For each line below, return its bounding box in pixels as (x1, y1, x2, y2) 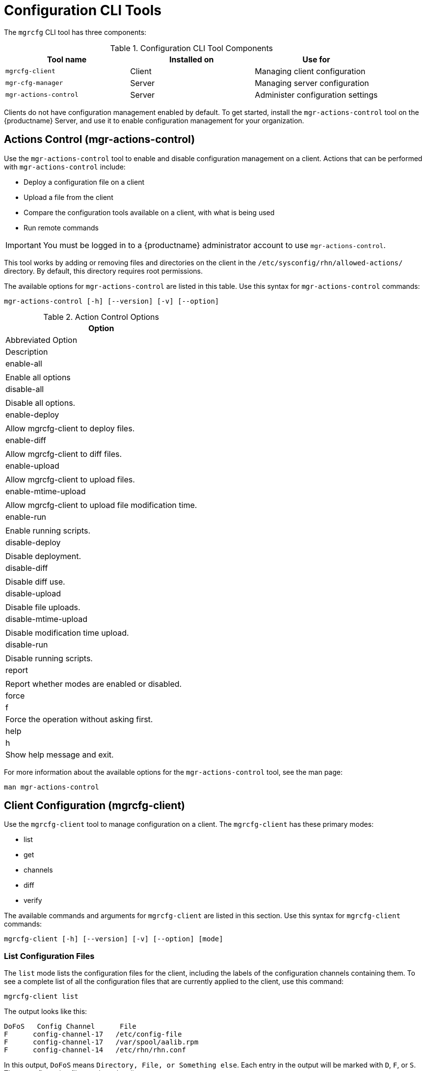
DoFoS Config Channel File (4, 1022, 136, 1031)
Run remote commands (24, 223, 99, 232)
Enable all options (5, 372, 71, 382)
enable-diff (5, 435, 47, 445)
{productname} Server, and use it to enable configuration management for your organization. (4, 116, 304, 125)
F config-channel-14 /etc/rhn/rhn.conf (4, 1046, 186, 1054)
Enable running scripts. (5, 525, 91, 535)
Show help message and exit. (5, 749, 114, 760)
